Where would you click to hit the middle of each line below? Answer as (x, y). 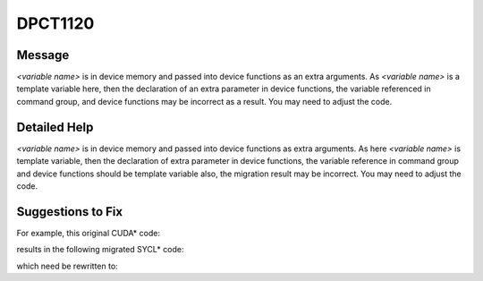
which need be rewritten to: (67, 266)
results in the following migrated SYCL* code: (100, 250)
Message (43, 55)
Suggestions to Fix (70, 212)
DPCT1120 (55, 23)
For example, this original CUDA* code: (89, 233)
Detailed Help (55, 127)
